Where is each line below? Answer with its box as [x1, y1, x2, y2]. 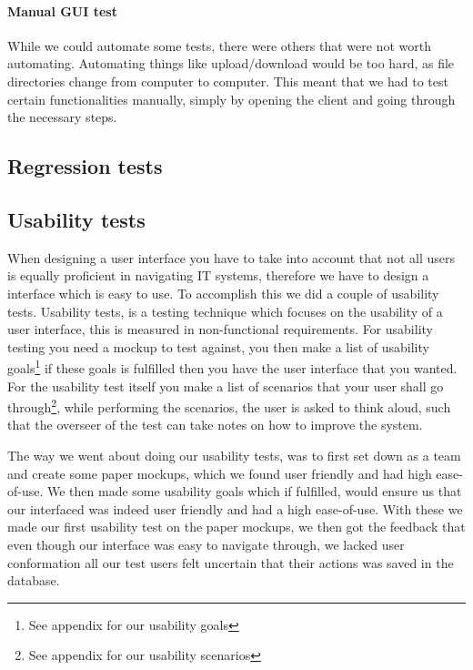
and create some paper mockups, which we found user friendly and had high [7, 463, 432, 482]
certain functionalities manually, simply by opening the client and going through [7, 89, 456, 108]
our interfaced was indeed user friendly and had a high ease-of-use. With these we [7, 499, 463, 518]
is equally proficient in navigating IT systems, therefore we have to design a [7, 266, 429, 285]
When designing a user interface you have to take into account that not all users [7, 248, 455, 267]
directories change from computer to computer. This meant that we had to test [7, 71, 448, 90]
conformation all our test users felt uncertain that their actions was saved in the [7, 553, 454, 572]
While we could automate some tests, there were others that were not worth [7, 36, 431, 55]
